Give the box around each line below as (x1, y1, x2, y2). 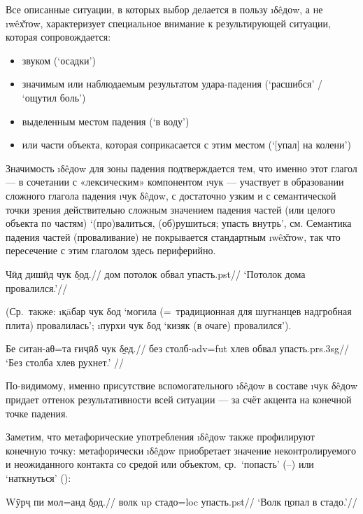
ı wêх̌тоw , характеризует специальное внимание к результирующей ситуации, (6, 15, 331, 30)
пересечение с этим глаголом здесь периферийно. (6, 243, 216, 258)
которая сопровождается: (6, 29, 111, 44)
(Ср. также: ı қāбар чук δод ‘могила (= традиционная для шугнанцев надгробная (6, 304, 352, 319)
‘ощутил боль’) (22, 90, 86, 104)
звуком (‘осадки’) (22, 53, 96, 67)
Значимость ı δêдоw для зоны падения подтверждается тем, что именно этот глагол (6, 160, 357, 175)
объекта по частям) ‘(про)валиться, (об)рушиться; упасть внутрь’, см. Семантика (6, 216, 352, 230)
